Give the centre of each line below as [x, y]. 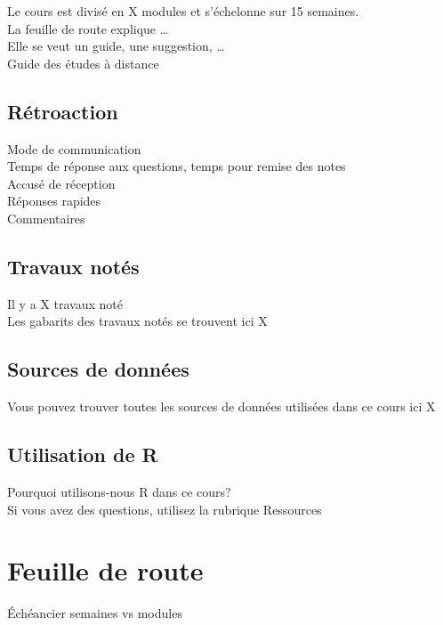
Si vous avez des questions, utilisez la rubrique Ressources [165, 509]
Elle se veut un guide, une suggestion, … [116, 46]
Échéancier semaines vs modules [95, 613]
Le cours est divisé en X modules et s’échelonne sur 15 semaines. [183, 11]
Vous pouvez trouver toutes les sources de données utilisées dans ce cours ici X [221, 406]
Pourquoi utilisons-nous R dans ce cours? [119, 491]
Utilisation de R [83, 455]
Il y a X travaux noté [65, 303]
